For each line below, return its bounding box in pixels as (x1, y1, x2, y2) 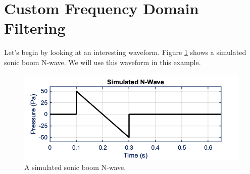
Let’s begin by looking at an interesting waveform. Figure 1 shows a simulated (4, 47, 246, 57)
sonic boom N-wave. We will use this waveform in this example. (4, 56, 201, 67)
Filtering (4, 18, 66, 38)
